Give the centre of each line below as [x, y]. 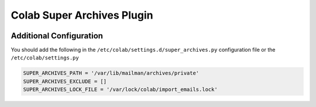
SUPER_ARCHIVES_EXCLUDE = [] [65, 81]
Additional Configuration [57, 36]
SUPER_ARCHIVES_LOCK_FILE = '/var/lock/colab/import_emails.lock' [120, 90]
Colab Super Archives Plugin [82, 15]
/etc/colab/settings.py [45, 58]
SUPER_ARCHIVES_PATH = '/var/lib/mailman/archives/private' [111, 73]
